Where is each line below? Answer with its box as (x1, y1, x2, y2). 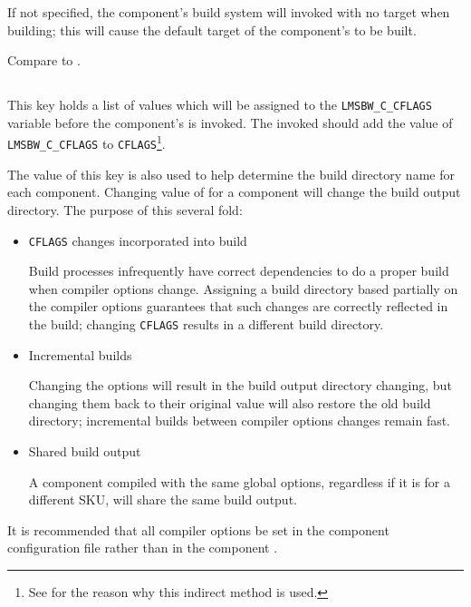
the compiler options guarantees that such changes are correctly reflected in (28, 297, 448, 316)
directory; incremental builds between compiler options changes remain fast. (28, 411, 451, 430)
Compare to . (7, 51, 81, 70)
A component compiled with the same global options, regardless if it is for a (28, 472, 451, 491)
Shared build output (28, 441, 141, 460)
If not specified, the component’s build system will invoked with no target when (7, 3, 450, 21)
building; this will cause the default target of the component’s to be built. (7, 20, 417, 39)
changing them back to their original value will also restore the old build (28, 393, 431, 412)
